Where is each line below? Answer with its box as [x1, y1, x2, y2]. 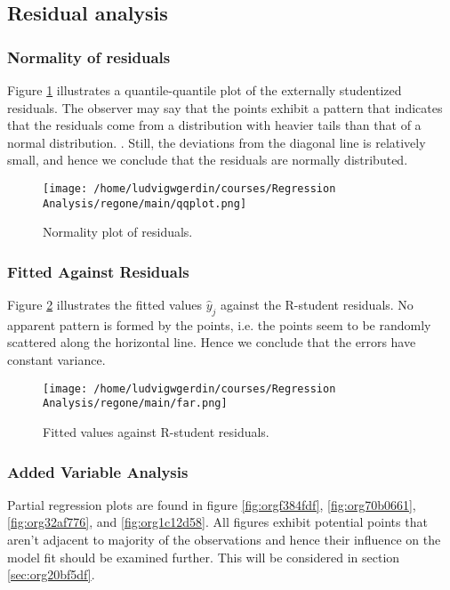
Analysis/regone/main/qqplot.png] [43, 197, 247, 210]
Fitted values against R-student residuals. [43, 422, 269, 440]
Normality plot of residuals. [43, 222, 193, 241]
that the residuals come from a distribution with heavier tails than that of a [7, 116, 422, 134]
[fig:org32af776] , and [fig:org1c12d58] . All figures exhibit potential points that [7, 513, 428, 531]
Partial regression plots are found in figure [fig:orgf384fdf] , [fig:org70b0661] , [7, 495, 416, 513]
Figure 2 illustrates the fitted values [7, 295, 203, 314]
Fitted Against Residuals [7, 260, 189, 282]
